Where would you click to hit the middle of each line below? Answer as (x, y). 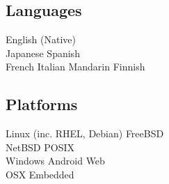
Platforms (42, 104)
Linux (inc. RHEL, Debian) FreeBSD (85, 133)
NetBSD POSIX (40, 147)
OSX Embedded (40, 174)
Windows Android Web (55, 161)
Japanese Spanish (43, 53)
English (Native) (41, 39)
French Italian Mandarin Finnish (75, 67)
